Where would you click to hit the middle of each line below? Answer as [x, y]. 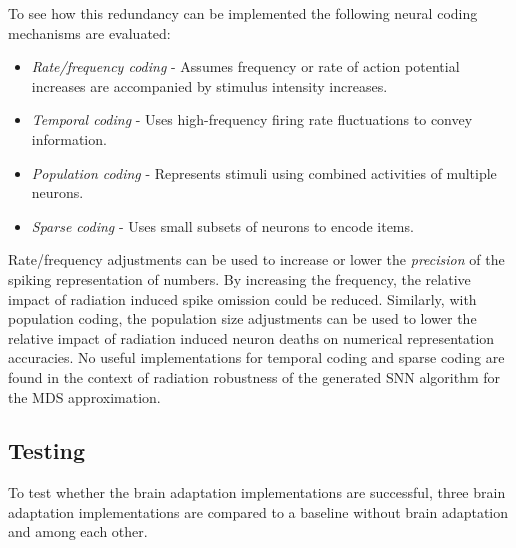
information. [69, 138]
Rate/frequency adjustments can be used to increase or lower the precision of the [256, 259]
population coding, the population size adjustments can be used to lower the [242, 318]
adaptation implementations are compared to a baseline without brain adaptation [258, 511]
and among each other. [78, 531]
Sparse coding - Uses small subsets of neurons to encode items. [222, 225]
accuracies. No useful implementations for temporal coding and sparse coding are [256, 357]
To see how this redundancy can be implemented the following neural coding [243, 13]
